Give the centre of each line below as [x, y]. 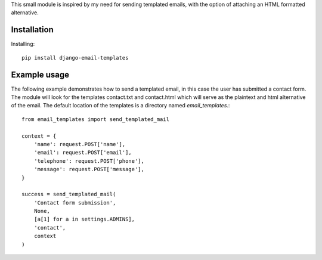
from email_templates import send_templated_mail [96, 119]
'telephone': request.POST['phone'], [89, 161]
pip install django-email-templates [75, 58]
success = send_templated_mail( [69, 194]
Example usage [40, 75]
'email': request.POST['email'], [83, 153]
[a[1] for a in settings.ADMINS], [84, 219]
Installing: [23, 44]
